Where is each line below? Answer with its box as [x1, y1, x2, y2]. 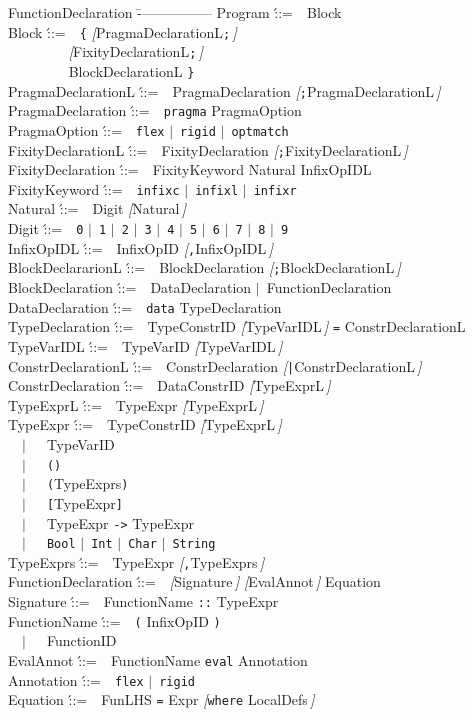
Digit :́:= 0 [8, 218, 84, 239]
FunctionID [46, 630, 117, 651]
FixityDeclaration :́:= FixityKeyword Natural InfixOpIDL [8, 159, 372, 180]
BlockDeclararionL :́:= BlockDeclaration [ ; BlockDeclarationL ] [8, 257, 401, 278]
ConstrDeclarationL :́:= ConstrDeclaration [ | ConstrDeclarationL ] [8, 355, 422, 376]
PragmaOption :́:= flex [8, 119, 165, 140]
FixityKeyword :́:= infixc [8, 178, 180, 199]
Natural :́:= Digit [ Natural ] [8, 198, 187, 219]
